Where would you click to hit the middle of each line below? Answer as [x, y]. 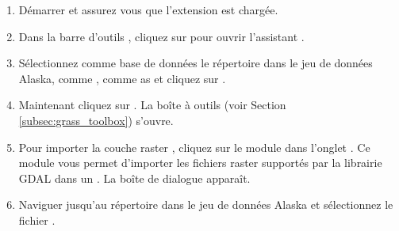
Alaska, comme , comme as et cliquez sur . [122, 78]
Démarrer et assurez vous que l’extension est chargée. [148, 9]
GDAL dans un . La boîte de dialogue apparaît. [134, 178]
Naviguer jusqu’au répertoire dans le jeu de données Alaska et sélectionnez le [206, 204]
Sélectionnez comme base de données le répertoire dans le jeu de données [196, 63]
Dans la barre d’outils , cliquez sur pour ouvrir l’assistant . [161, 36]
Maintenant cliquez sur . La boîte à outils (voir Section [152, 105]
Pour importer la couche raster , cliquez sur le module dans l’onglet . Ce [194, 147]
